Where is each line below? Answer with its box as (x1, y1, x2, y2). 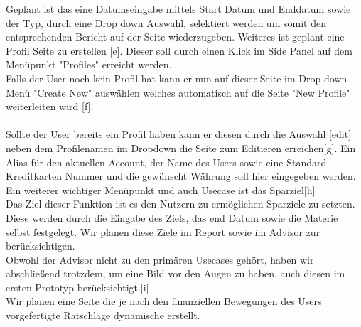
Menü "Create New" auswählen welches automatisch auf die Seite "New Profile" (6, 85, 350, 100)
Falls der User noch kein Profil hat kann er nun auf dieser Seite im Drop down (6, 70, 347, 85)
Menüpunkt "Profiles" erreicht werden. (6, 57, 172, 72)
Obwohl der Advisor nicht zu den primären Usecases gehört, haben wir (6, 252, 314, 267)
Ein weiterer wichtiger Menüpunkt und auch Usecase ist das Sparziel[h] (6, 182, 316, 197)
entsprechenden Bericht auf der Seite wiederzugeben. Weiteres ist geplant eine (6, 29, 345, 44)
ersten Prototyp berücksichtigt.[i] (6, 279, 149, 294)
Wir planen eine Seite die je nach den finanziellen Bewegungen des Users (6, 294, 322, 309)
